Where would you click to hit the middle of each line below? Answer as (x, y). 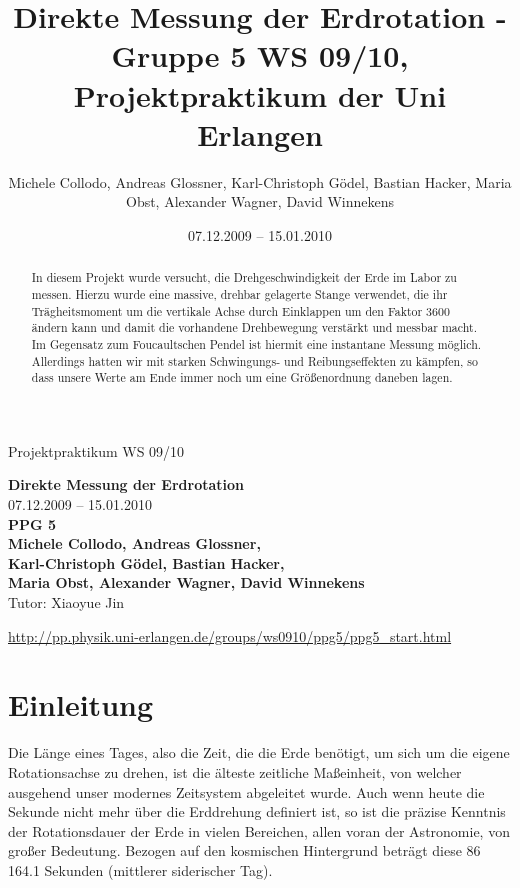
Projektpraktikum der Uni (260, 94)
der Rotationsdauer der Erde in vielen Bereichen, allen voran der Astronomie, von (259, 830)
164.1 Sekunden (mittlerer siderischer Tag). (140, 869)
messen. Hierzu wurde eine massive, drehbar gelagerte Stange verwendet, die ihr (239, 293)
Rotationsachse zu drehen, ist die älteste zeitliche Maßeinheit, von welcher (235, 771)
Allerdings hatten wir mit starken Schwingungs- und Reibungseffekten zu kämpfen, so (254, 360)
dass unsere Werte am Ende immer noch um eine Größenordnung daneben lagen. (242, 377)
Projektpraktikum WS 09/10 (96, 450)
